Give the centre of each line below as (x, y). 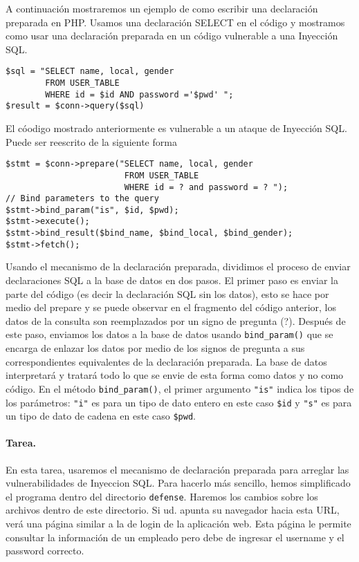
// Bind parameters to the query (82, 199)
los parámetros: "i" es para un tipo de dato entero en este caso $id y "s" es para (179, 402)
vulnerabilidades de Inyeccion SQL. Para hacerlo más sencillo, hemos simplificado (178, 483)
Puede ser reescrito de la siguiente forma (91, 141)
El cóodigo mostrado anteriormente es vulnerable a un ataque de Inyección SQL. (176, 128)
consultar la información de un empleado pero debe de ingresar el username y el (175, 537)
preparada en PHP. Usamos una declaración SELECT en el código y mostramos (175, 22)
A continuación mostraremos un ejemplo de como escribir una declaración (162, 8)
